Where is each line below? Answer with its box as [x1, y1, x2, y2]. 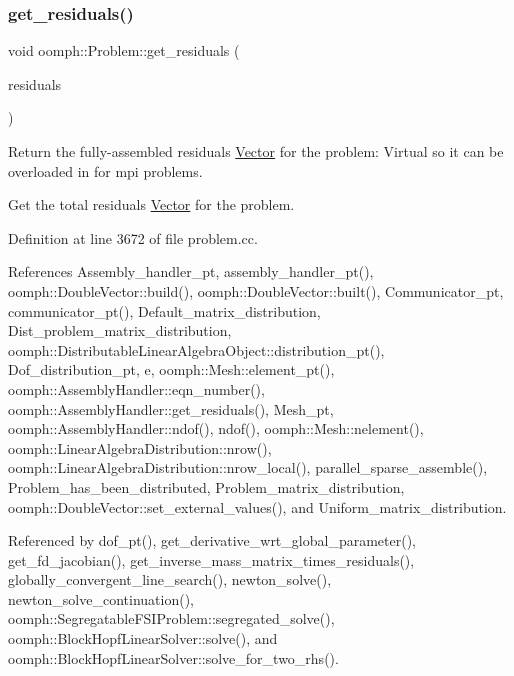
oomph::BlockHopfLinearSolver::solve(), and [8, 628, 278, 649]
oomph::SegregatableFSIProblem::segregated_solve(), [8, 608, 335, 629]
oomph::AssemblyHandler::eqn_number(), [8, 378, 265, 399]
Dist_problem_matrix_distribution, [8, 320, 232, 341]
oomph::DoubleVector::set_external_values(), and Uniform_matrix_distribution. [8, 496, 507, 517]
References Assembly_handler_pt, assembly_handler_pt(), [8, 261, 374, 282]
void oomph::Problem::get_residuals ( [8, 40, 240, 61]
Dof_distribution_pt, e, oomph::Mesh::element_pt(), [8, 359, 335, 380]
